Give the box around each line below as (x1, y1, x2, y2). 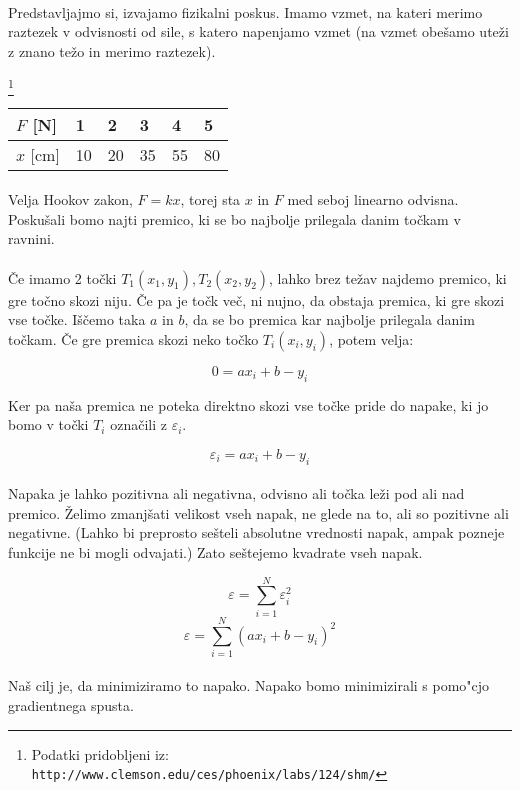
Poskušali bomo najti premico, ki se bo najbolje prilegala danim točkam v (8, 208, 461, 229)
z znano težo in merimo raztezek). (8, 40, 216, 61)
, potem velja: (329, 328, 414, 349)
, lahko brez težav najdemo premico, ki (269, 267, 507, 288)
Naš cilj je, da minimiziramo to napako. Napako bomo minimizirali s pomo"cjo (8, 675, 490, 696)
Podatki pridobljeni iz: (31, 743, 169, 764)
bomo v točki (8, 414, 89, 435)
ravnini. (8, 228, 55, 249)
